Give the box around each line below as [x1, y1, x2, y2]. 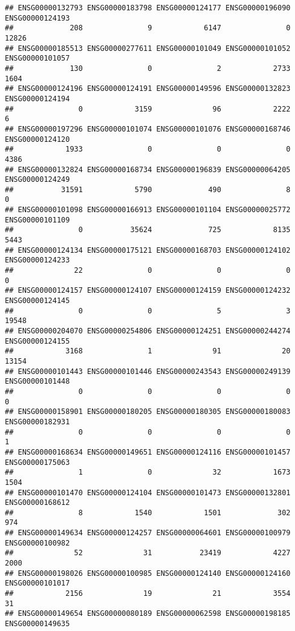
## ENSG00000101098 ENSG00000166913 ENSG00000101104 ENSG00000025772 [5, 205, 291, 215]
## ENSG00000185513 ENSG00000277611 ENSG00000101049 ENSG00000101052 [5, 44, 291, 53]
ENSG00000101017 [5, 579, 70, 588]
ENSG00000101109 [5, 215, 70, 224]
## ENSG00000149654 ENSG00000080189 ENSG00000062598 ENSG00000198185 [5, 609, 291, 618]
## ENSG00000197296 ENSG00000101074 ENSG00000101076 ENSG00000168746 [5, 124, 291, 133]
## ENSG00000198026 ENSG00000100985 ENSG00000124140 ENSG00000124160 [5, 569, 291, 578]
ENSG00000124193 [5, 13, 70, 22]
